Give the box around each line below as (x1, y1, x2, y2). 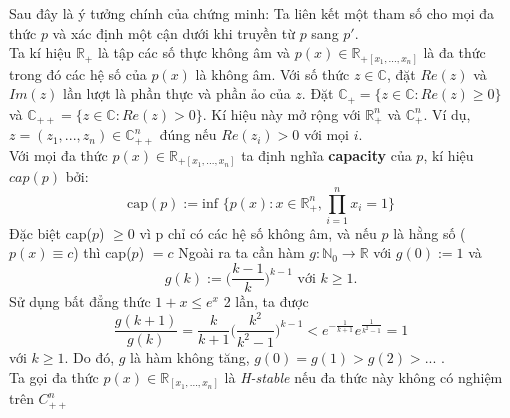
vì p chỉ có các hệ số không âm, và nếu (139, 222, 377, 243)
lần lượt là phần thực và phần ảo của (63, 83, 291, 104)
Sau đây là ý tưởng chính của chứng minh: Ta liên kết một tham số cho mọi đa (9, 3, 495, 23)
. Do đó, (64, 347, 115, 368)
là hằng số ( (393, 222, 466, 243)
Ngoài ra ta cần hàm (178, 242, 305, 263)
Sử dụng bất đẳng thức (9, 291, 151, 312)
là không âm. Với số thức (195, 63, 350, 84)
